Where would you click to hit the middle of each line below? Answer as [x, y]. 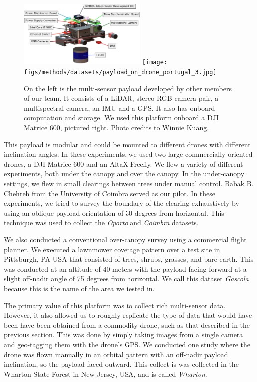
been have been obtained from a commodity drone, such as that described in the [127, 324]
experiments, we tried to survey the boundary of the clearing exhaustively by [122, 203]
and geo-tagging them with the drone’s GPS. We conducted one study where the [127, 344]
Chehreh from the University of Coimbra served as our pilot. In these [110, 193]
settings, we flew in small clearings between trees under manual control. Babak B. [129, 184]
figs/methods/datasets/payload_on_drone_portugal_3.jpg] [120, 73]
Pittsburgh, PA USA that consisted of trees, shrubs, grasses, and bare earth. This [129, 259]
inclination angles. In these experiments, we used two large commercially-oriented [128, 154]
